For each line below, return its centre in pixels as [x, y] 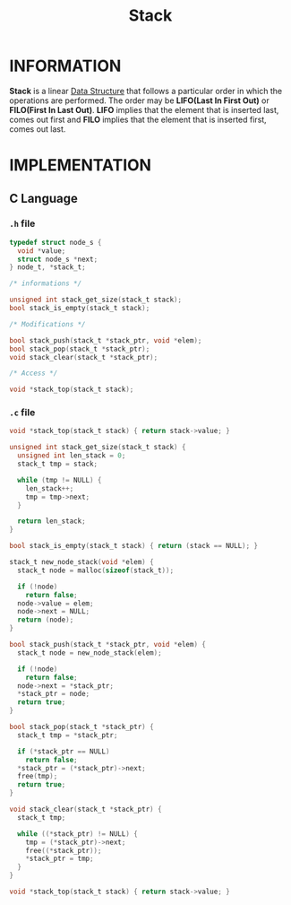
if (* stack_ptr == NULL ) [64, 751]
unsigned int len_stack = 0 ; [72, 456]
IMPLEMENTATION [81, 165]
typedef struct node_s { [56, 242]
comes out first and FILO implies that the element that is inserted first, [138, 119]
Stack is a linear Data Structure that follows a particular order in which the [146, 91]
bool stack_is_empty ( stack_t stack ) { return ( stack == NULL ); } [134, 546]
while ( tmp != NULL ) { [60, 480]
